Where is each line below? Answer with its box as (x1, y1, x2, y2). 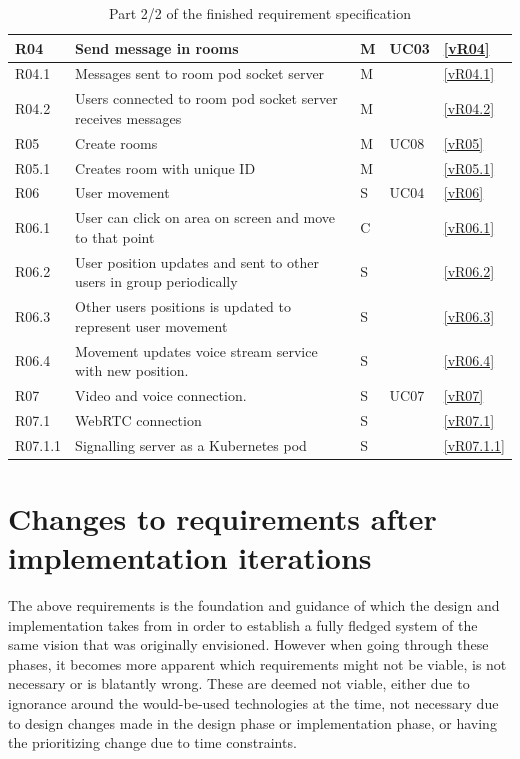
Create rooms (75, 132, 158, 153)
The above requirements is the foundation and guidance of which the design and (8, 595, 500, 616)
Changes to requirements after (8, 497, 437, 538)
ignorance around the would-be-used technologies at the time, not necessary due (8, 693, 499, 714)
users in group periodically (75, 271, 238, 292)
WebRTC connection (75, 409, 202, 430)
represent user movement (75, 315, 228, 336)
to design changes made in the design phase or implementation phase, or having (8, 712, 497, 733)
